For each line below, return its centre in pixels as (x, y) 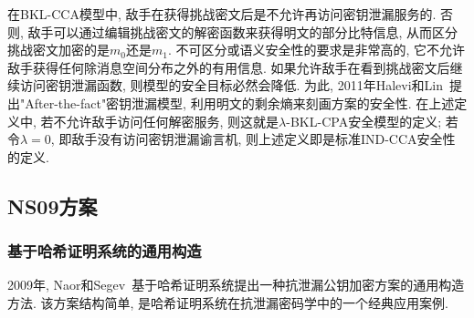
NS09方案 (53, 205)
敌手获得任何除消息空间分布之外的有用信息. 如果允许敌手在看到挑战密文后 (229, 67)
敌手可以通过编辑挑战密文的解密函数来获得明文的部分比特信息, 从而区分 (243, 31)
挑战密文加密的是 (58, 50)
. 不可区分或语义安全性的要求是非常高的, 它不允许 (316, 50)
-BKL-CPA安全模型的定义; (364, 121)
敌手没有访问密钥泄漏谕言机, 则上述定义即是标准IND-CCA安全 (257, 139)
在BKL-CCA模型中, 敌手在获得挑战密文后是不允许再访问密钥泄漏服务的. (222, 14)
